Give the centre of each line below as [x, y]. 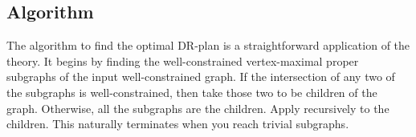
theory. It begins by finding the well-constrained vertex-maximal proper [183, 60]
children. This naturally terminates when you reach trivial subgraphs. [178, 124]
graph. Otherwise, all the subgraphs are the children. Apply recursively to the [198, 108]
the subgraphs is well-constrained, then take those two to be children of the [192, 92]
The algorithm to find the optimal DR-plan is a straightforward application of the [208, 45]
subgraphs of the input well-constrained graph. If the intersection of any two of [201, 77]
